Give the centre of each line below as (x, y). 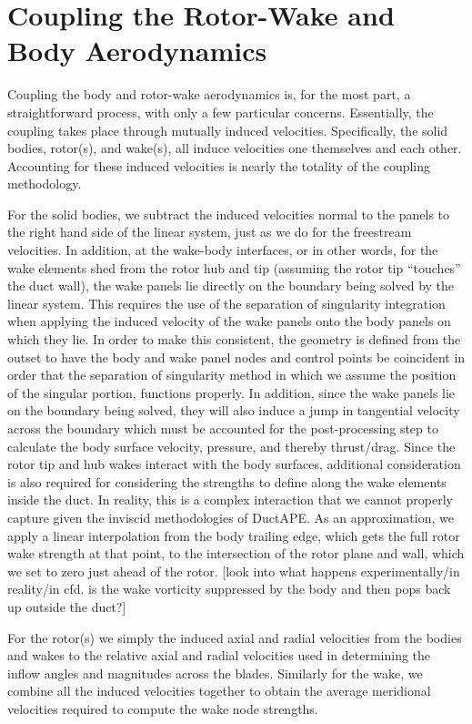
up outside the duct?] (67, 606)
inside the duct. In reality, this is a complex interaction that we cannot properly (231, 500)
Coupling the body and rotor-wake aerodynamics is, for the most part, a (209, 94)
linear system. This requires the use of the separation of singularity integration (226, 303)
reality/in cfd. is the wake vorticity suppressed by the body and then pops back (229, 589)
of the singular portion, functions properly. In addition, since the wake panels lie (231, 392)
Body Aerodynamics (137, 51)
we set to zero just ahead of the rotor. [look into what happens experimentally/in (234, 571)
